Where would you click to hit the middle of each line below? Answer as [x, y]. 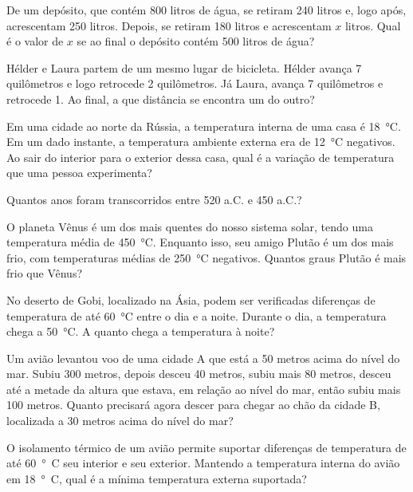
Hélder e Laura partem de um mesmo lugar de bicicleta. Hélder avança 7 [184, 67]
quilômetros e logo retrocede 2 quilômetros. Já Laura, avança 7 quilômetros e [195, 83]
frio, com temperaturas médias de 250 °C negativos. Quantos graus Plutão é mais [206, 257]
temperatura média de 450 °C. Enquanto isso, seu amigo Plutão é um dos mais [200, 242]
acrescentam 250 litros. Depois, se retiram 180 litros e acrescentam [169, 25]
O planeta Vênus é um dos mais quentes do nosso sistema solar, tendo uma [190, 226]
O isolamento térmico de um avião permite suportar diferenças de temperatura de [206, 447]
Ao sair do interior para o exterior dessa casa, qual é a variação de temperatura [201, 157]
